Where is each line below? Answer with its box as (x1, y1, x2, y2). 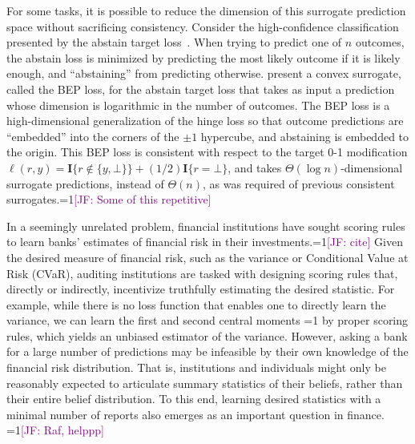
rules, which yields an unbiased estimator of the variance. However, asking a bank (6, 327, 408, 344)
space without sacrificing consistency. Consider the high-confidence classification (6, 18, 399, 34)
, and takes (228, 159, 282, 176)
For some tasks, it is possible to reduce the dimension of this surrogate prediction (6, 2, 406, 18)
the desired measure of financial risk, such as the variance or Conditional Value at (6, 248, 409, 265)
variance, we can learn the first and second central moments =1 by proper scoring (6, 312, 409, 329)
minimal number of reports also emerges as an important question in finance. (6, 406, 385, 422)
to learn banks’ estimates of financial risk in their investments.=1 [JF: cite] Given (6, 233, 403, 250)
